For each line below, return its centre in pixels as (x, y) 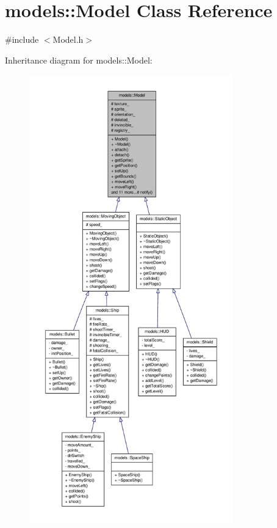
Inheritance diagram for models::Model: (79, 60)
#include (22, 39)
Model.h (68, 39)
